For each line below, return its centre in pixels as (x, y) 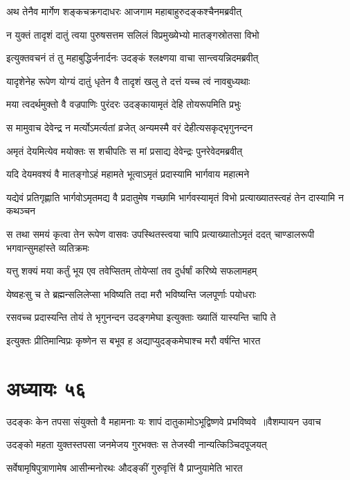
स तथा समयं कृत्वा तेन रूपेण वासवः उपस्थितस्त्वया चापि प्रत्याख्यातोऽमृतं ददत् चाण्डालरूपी (160, 233)
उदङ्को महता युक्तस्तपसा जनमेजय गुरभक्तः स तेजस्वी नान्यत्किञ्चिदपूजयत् (137, 444)
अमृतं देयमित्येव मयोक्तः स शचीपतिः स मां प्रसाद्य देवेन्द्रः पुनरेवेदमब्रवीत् (125, 150)
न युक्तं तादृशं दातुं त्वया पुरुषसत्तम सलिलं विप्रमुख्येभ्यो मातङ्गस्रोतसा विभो (133, 34)
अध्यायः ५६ (46, 388)
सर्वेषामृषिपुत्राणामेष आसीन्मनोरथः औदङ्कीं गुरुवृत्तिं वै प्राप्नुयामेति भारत (125, 467)
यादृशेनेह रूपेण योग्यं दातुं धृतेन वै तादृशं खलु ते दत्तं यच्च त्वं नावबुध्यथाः (128, 81)
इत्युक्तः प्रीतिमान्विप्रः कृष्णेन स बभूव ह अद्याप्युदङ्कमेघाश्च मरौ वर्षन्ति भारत (133, 340)
